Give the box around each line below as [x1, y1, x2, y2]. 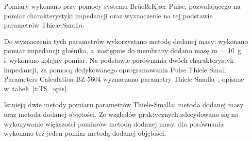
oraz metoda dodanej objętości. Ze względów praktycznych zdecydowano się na [4, 109, 238, 119]
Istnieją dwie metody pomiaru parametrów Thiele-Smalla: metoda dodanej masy [4, 99, 244, 110]
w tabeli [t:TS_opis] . [4, 83, 68, 93]
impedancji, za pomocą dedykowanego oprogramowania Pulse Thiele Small [4, 64, 226, 74]
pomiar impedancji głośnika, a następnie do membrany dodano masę [4, 45, 209, 56]
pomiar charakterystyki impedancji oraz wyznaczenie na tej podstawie [4, 10, 213, 20]
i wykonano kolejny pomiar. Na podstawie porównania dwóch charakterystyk [4, 55, 234, 65]
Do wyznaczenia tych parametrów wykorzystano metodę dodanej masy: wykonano [4, 36, 248, 46]
